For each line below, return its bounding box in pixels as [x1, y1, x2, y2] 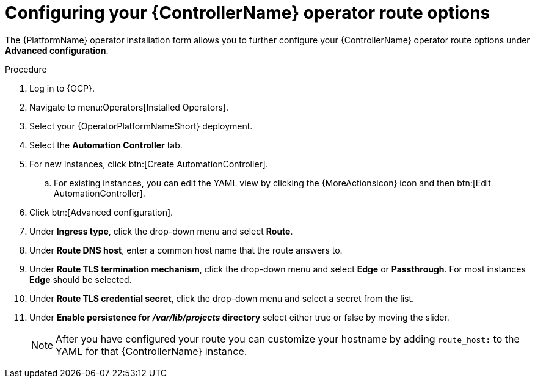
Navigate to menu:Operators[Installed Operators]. [29, 101, 229, 112]
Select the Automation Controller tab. [29, 139, 183, 150]
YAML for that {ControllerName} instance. [56, 345, 247, 357]
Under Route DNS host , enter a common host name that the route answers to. [29, 244, 343, 255]
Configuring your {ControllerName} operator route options [5, 2, 490, 23]
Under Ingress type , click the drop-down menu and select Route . [29, 225, 293, 236]
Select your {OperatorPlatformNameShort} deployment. [29, 120, 253, 131]
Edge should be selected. [29, 274, 132, 285]
